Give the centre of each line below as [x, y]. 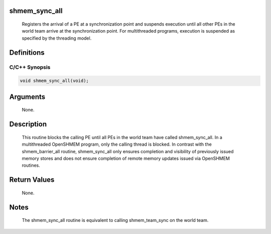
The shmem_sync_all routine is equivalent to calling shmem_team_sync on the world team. [115, 220]
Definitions [27, 52]
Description [28, 124]
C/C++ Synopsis [30, 67]
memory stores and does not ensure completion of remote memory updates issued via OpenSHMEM [126, 158]
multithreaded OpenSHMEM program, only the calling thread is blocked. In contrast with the [117, 144]
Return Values [32, 180]
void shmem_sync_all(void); [54, 81]
